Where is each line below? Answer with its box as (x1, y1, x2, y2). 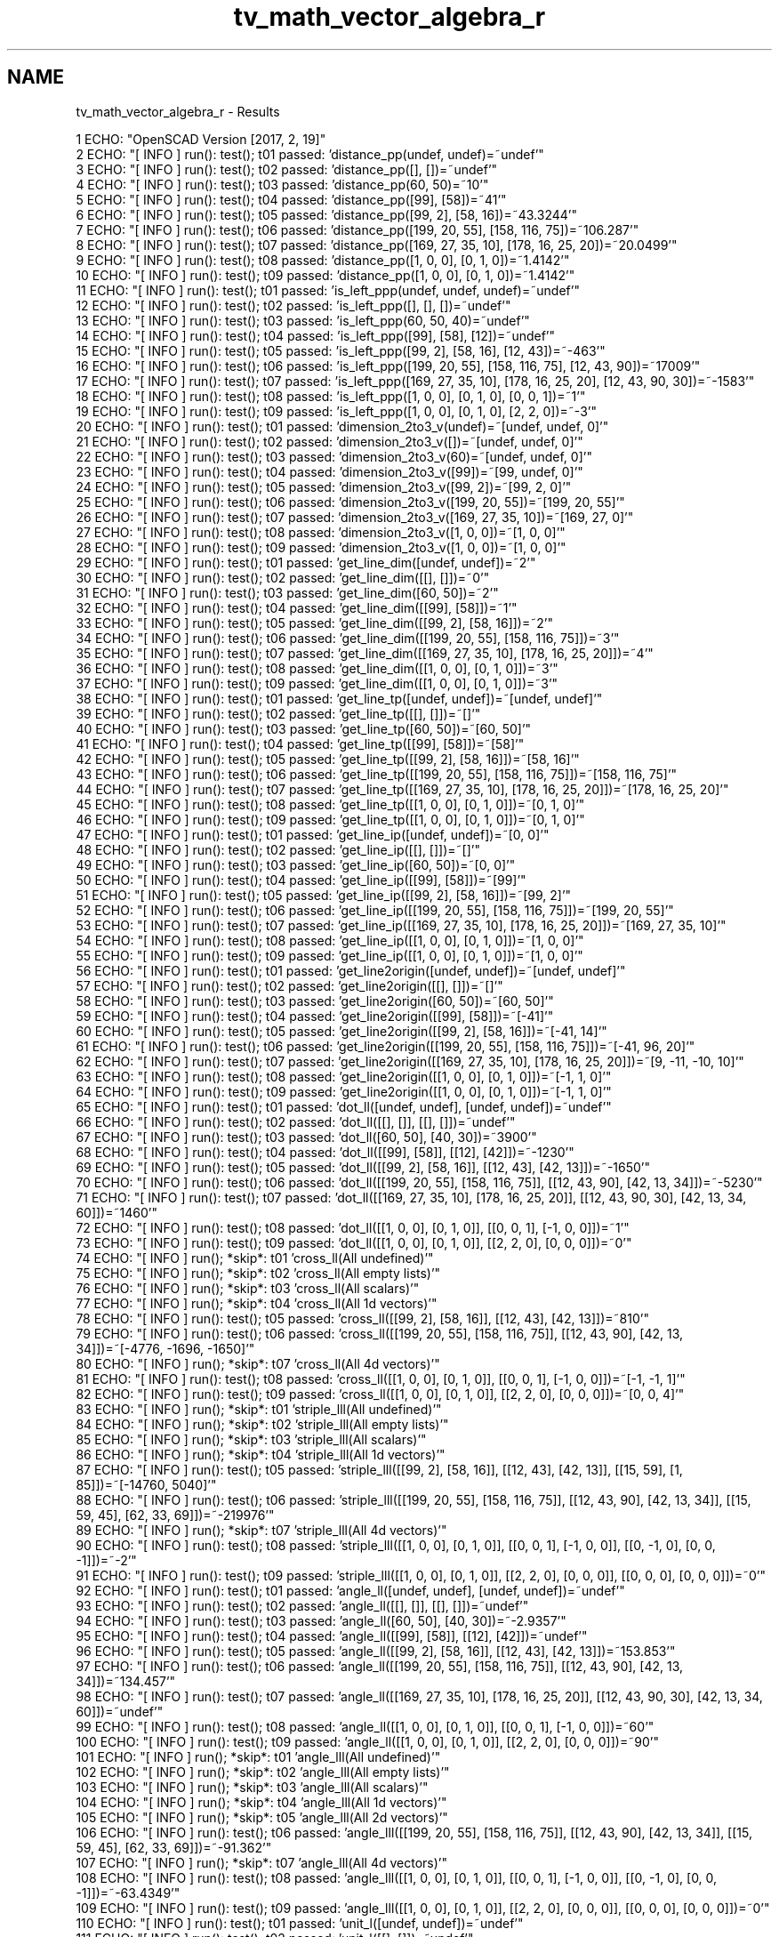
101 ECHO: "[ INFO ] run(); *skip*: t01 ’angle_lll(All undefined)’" (76, 1748, 441, 1764)
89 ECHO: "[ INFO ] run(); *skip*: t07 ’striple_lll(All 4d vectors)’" (76, 1522, 447, 1538)
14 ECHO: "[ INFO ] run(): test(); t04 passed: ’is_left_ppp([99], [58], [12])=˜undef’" (76, 327, 556, 343)
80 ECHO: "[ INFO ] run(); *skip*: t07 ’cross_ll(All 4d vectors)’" (76, 1355, 440, 1371)
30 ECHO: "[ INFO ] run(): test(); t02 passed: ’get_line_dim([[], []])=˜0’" (76, 569, 490, 585)
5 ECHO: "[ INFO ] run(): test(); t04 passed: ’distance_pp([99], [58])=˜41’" (76, 191, 507, 207)
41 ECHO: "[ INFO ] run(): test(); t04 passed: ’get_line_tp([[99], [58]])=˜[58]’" (76, 735, 525, 751)
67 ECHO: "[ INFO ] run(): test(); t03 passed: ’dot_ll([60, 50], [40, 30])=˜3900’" (76, 1129, 537, 1145)
